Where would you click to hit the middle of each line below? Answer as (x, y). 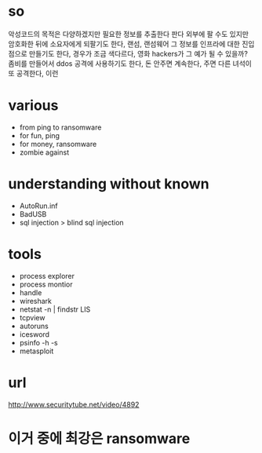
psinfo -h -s (39, 342)
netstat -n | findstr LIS (55, 309)
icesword (34, 334)
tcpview (32, 317)
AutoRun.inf (39, 206)
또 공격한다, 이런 (33, 73)
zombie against (44, 152)
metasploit (36, 351)
